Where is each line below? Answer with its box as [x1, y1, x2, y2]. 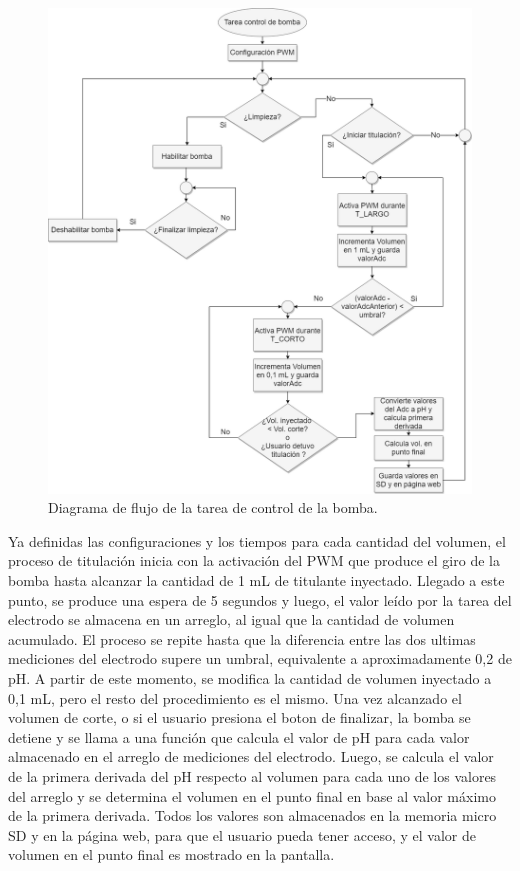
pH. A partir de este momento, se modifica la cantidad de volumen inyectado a [8, 667, 492, 688]
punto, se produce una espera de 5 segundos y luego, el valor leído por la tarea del [8, 589, 512, 610]
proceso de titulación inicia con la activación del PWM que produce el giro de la [8, 550, 500, 571]
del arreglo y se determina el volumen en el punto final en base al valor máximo [8, 785, 496, 806]
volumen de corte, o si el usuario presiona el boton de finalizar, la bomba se [8, 707, 471, 728]
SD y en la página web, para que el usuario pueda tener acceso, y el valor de [8, 824, 476, 845]
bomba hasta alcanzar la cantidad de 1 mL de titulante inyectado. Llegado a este [8, 570, 505, 591]
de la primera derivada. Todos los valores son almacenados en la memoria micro [8, 805, 497, 826]
